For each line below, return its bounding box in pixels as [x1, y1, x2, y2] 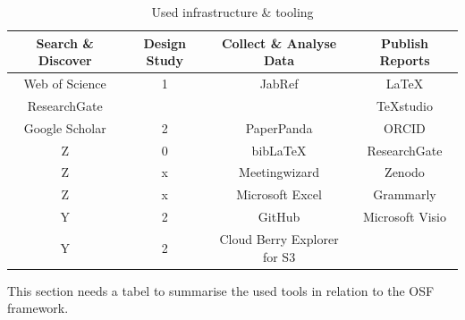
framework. [7, 299, 69, 317]
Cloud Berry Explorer [219, 229, 339, 248]
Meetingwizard [239, 163, 319, 181]
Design [143, 33, 187, 52]
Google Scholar [23, 118, 106, 137]
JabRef [259, 74, 299, 93]
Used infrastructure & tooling [151, 3, 314, 21]
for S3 [262, 247, 296, 265]
